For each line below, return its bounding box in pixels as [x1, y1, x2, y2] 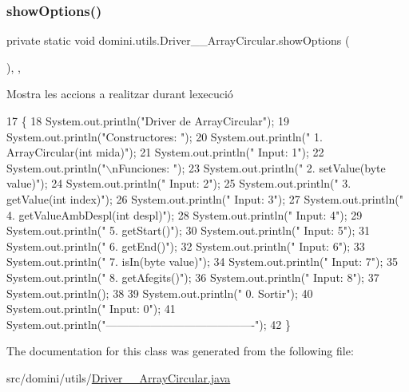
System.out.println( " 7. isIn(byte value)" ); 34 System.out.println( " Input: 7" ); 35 [6, 253, 398, 270]
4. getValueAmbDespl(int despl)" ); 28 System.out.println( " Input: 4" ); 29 [6, 206, 363, 223]
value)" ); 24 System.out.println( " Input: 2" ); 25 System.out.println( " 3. [6, 175, 351, 192]
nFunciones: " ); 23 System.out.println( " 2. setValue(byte [112, 159, 386, 176]
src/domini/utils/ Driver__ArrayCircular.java [6, 369, 231, 386]
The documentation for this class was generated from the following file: [6, 343, 354, 359]
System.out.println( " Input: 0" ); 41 [6, 300, 176, 317]
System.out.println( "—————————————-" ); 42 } [6, 315, 291, 332]
